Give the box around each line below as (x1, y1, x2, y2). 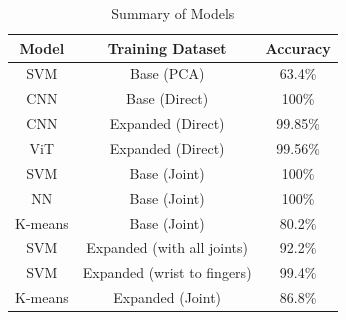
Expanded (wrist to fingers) (82, 262, 252, 283)
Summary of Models (111, 3, 235, 23)
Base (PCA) (129, 63, 205, 84)
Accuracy (265, 37, 331, 58)
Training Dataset (107, 37, 227, 58)
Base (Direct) (126, 88, 209, 109)
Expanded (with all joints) (86, 237, 248, 258)
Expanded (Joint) (113, 287, 222, 308)
